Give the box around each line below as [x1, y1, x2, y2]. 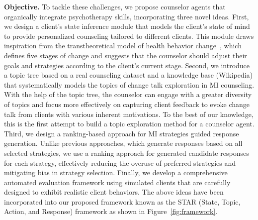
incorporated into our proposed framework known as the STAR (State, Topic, [4, 196, 241, 207]
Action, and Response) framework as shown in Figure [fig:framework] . [4, 206, 218, 217]
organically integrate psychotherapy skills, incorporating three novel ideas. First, [4, 11, 249, 21]
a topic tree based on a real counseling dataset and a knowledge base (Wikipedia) [4, 70, 253, 80]
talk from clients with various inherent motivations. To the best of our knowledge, [4, 109, 254, 119]
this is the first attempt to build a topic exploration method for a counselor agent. [4, 118, 255, 129]
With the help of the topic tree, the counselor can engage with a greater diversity [4, 89, 252, 100]
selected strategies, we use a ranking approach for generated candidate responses [4, 147, 249, 158]
